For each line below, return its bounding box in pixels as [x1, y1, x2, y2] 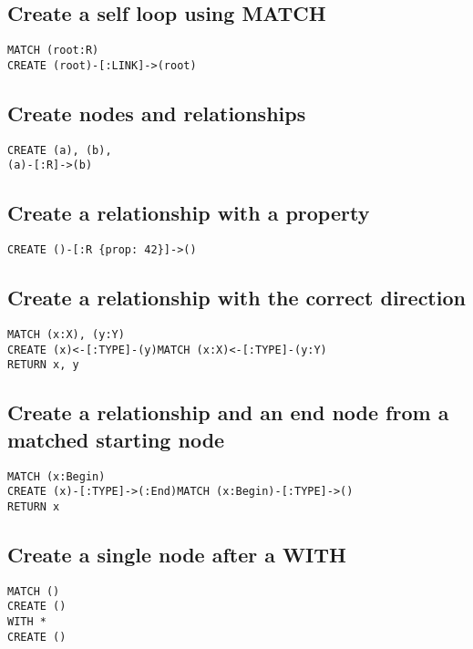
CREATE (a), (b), [7, 143, 112, 157]
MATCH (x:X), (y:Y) [7, 328, 125, 342]
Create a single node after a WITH [7, 541, 346, 569]
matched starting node [7, 425, 225, 453]
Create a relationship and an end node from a [7, 398, 449, 427]
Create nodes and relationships [7, 98, 306, 127]
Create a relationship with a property [7, 199, 370, 227]
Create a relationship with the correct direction [7, 283, 466, 312]
